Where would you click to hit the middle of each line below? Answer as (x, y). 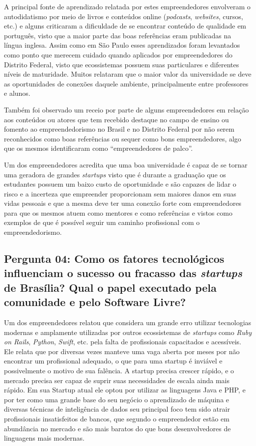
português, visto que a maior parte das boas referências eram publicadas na (118, 35)
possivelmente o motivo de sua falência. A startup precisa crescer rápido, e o (119, 370)
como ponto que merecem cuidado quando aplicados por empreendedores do (118, 54)
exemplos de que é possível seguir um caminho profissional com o (102, 222)
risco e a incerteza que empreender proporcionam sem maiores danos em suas (120, 193)
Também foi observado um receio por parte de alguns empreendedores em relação (127, 109)
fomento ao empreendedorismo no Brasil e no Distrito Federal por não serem (119, 129)
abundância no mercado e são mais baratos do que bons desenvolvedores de (117, 428)
